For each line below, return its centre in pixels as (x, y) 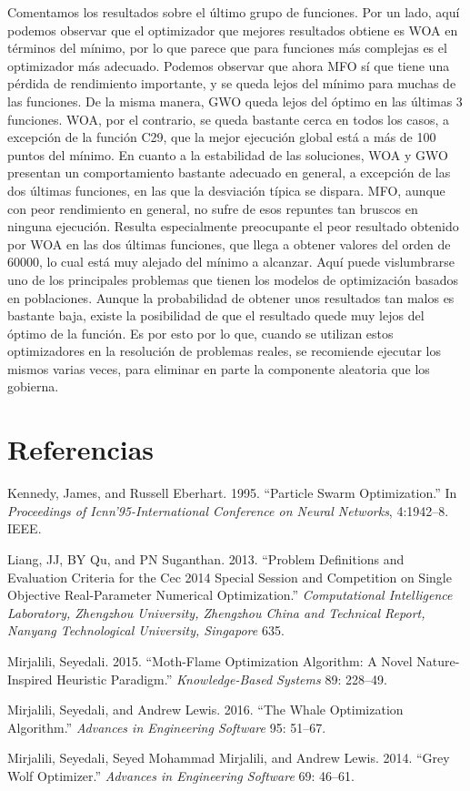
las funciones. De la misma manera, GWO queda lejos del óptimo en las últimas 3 (235, 101)
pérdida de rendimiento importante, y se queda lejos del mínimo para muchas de (232, 83)
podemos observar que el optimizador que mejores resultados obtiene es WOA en (233, 30)
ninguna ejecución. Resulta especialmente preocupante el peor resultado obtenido (233, 226)
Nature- (438, 660)
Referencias (81, 449)
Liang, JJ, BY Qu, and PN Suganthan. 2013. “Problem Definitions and (206, 558)
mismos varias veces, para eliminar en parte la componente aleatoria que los (219, 368)
